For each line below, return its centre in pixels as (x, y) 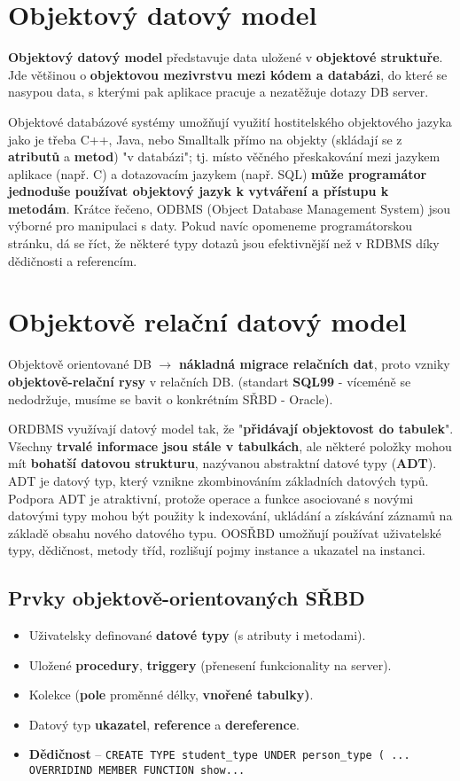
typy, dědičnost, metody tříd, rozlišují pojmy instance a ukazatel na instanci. (217, 550)
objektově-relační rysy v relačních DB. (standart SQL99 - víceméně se (210, 381)
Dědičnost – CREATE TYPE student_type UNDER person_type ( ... (219, 754)
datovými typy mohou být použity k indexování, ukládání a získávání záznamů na (230, 515)
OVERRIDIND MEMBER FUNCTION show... (137, 771)
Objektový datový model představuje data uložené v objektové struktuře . (226, 57)
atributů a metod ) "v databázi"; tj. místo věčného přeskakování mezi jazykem (224, 156)
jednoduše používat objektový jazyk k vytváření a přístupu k (199, 191)
